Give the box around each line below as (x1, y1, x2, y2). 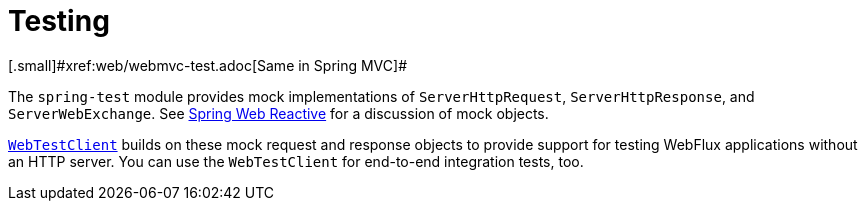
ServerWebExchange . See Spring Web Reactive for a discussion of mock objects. (8, 104, 549, 122)
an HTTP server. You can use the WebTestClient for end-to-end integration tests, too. (8, 152, 584, 170)
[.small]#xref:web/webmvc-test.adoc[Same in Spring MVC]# (8, 56, 408, 74)
